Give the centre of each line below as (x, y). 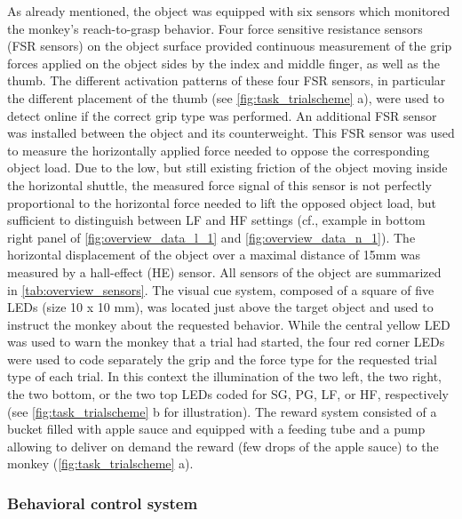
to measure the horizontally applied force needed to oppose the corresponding (219, 150)
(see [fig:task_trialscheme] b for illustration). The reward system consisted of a (222, 411)
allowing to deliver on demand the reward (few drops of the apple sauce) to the (223, 446)
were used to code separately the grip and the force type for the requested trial (222, 359)
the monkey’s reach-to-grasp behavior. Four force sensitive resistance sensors (215, 28)
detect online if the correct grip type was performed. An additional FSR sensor (222, 115)
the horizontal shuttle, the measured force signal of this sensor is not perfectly (219, 184)
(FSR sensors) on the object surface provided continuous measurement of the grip (230, 46)
